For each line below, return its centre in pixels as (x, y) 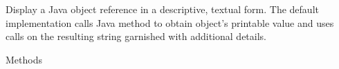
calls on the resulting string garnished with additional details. (136, 36)
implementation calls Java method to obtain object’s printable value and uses (170, 22)
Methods (24, 59)
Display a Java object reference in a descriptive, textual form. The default (162, 9)
